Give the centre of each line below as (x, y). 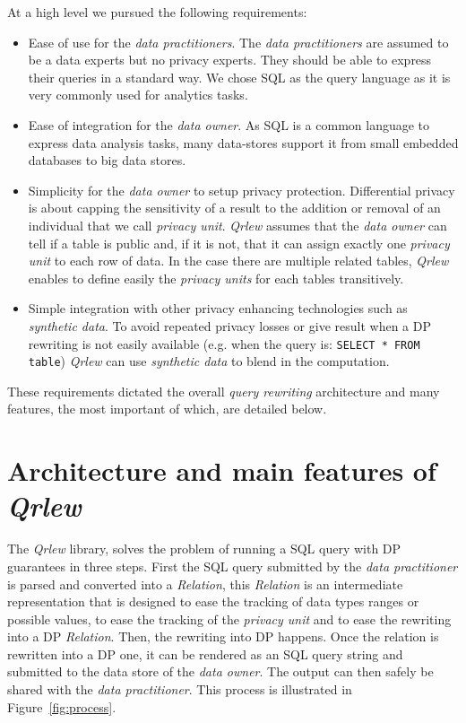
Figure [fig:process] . (62, 706)
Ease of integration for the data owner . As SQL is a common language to (229, 124)
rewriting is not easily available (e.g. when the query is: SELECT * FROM (224, 343)
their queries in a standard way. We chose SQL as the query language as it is (239, 77)
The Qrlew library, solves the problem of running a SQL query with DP (204, 549)
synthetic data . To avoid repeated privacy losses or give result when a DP (229, 325)
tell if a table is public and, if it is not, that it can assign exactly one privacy (239, 243)
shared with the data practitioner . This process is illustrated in (180, 689)
